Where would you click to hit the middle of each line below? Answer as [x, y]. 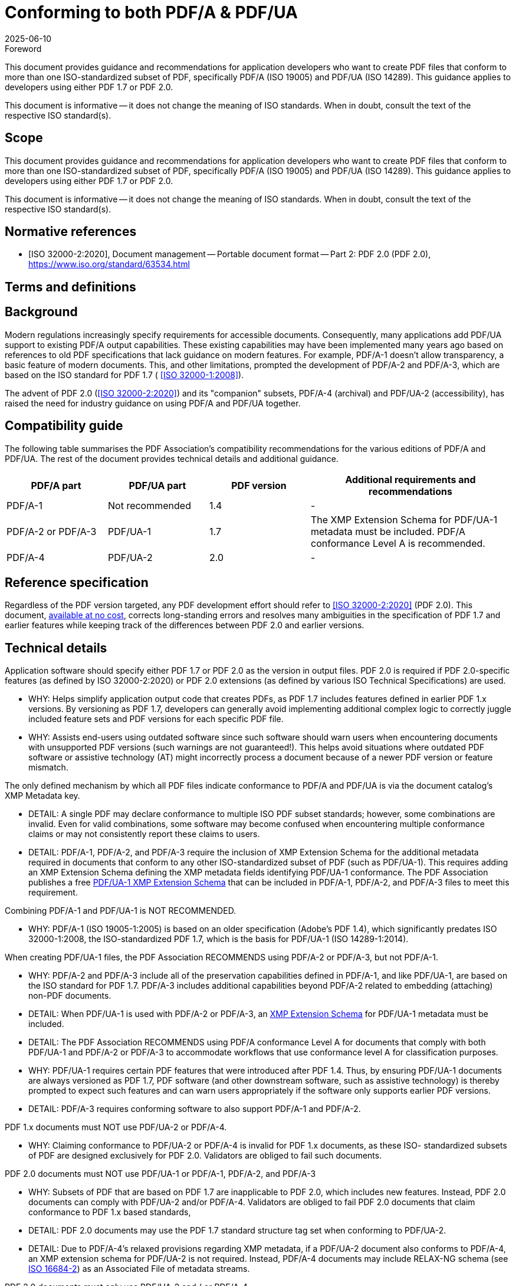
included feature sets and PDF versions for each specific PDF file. [156, 719]
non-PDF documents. [70, 996]
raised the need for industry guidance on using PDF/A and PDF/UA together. [153, 403]
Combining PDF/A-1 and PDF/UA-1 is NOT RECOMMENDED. [121, 911]
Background [41, 312]
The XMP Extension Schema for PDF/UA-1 [404, 519]
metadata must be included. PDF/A [388, 531]
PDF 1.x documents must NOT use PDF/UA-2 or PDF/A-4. [116, 1127]
